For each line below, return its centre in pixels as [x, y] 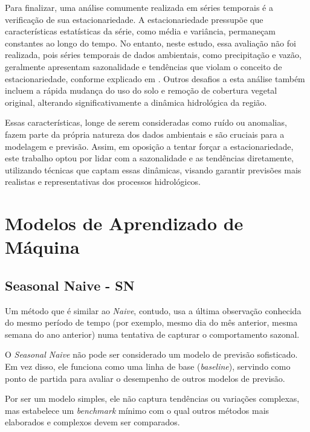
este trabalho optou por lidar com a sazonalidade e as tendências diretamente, [150, 158]
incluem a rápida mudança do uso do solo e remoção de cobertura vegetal [141, 90]
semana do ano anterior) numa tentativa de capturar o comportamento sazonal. [152, 334]
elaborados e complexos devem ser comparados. [92, 422]
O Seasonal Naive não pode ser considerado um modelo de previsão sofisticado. [151, 354]
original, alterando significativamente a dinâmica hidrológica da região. [136, 102]
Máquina [42, 247]
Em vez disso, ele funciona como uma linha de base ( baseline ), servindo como [148, 366]
